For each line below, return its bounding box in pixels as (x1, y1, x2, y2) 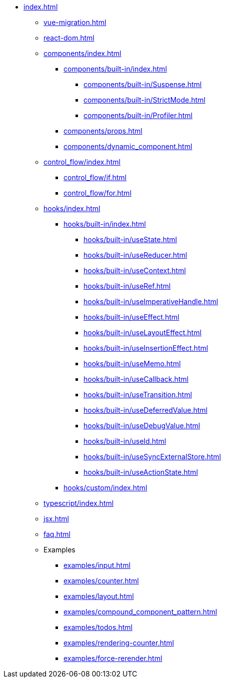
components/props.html (63, 127, 142, 135)
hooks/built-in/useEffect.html (83, 313, 179, 321)
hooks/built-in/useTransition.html (83, 390, 192, 399)
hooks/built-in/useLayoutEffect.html (83, 328, 201, 337)
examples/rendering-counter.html (63, 638, 174, 647)
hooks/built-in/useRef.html (83, 282, 171, 290)
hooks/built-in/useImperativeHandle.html (83, 297, 218, 306)
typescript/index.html (43, 499, 114, 507)
